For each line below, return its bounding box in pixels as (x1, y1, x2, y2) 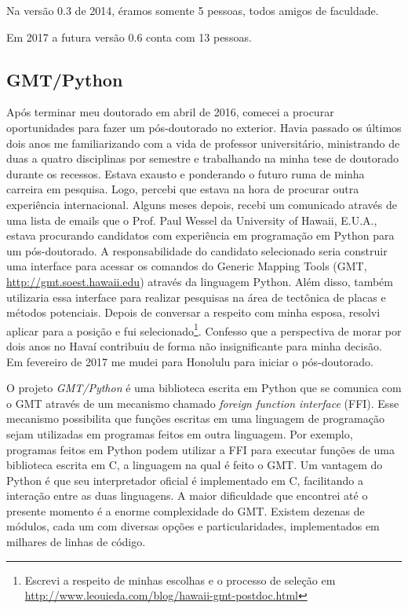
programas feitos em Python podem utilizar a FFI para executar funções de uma (6, 441, 395, 457)
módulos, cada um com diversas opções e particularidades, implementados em (6, 518, 380, 534)
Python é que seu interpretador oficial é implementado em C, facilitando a (6, 471, 363, 488)
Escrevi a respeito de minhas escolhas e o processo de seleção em (24, 571, 336, 588)
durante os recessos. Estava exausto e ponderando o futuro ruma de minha (6, 165, 365, 182)
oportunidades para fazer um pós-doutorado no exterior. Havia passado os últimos (6, 119, 402, 135)
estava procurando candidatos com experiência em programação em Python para (6, 227, 395, 244)
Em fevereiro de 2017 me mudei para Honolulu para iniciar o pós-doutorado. (6, 353, 373, 369)
